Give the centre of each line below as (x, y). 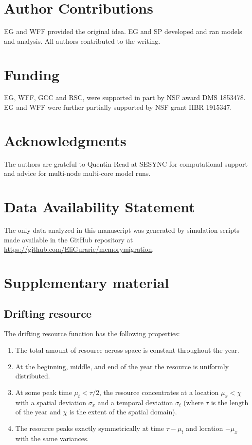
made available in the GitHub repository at (69, 239)
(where (194, 402)
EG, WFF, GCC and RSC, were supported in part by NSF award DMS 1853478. (125, 97)
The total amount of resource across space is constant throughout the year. (127, 350)
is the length (230, 402)
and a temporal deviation (135, 402)
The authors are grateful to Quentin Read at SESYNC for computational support (126, 163)
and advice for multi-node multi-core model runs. (77, 173)
